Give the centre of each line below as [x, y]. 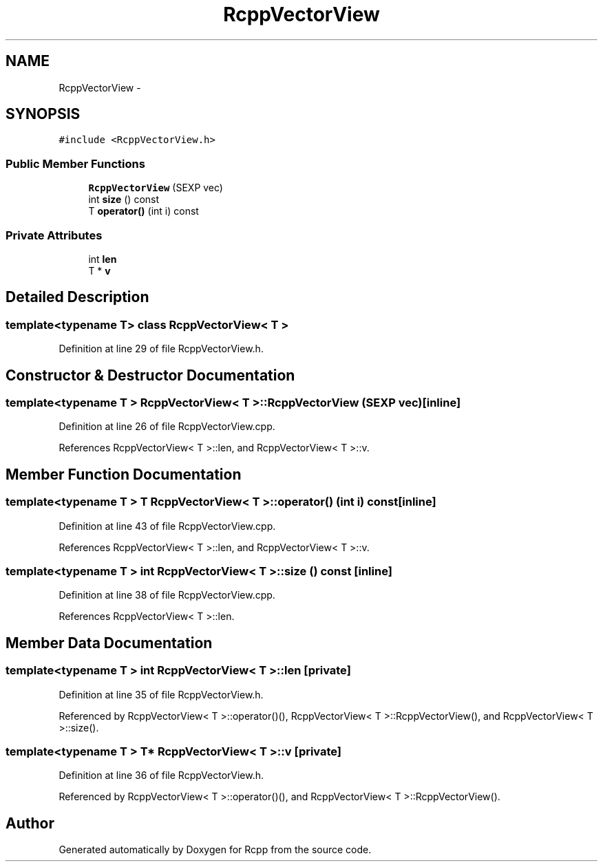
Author [30, 823]
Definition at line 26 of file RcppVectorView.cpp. [167, 427]
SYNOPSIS [43, 114]
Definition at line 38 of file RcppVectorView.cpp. [167, 595]
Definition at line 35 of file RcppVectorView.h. [161, 694]
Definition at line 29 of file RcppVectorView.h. [161, 349]
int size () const [124, 200]
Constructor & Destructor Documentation [150, 375]
